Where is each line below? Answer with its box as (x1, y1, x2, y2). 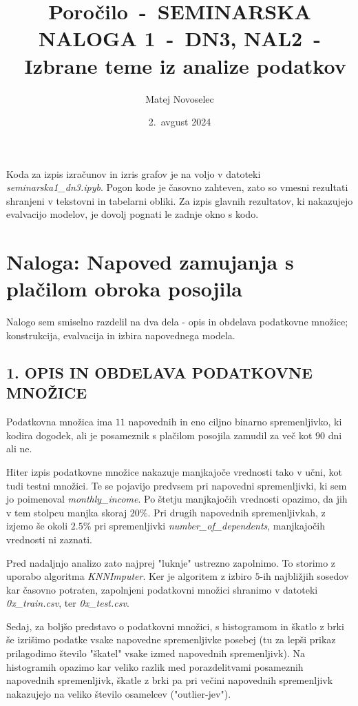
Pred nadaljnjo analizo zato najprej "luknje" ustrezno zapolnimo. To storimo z (6, 555, 336, 569)
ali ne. (6, 441, 32, 456)
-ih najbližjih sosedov (260, 569, 349, 583)
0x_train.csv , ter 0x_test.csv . (6, 596, 129, 610)
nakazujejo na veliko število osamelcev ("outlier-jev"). (6, 686, 231, 700)
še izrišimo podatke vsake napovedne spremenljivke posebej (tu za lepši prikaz (6, 632, 336, 647)
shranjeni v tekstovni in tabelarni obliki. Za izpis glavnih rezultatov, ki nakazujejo (6, 193, 353, 208)
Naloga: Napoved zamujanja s (6, 248, 294, 276)
